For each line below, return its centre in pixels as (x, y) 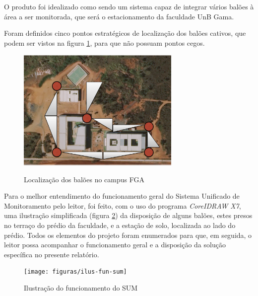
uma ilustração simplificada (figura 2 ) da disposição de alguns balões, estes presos (128, 215)
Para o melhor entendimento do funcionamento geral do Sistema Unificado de (122, 196)
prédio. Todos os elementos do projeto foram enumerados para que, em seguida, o (128, 235)
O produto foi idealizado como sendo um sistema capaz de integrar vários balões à (129, 6)
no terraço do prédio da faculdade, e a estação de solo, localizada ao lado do (120, 225)
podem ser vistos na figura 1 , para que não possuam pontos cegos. (104, 42)
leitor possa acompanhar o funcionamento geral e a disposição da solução (115, 245)
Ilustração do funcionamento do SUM (81, 287)
